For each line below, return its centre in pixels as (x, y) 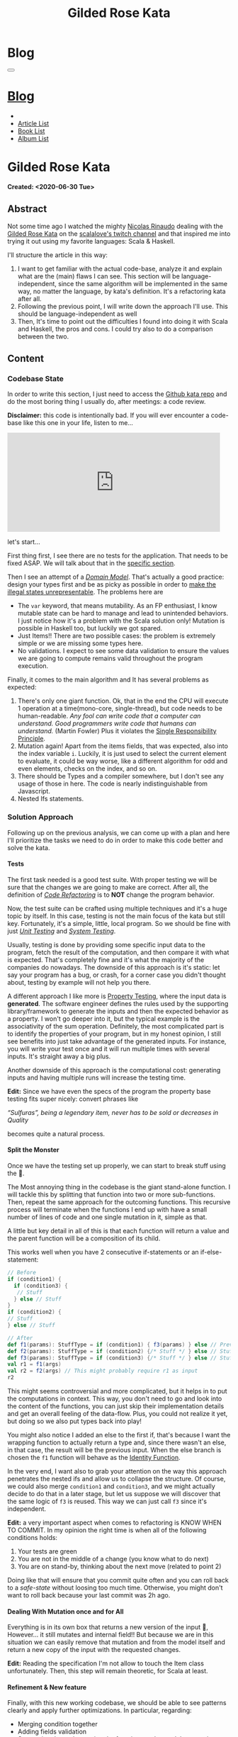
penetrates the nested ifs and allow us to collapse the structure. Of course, (117, 1479)
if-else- (211, 1252)
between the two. (43, 336)
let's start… (24, 542)
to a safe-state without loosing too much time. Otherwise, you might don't (115, 1588)
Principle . (32, 739)
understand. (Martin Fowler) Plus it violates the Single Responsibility (117, 731)
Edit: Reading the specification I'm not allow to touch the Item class (106, 1663)
